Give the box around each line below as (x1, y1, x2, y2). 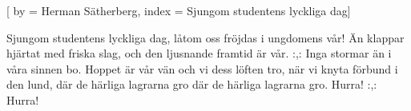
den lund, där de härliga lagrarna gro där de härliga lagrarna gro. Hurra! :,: (6, 76, 377, 93)
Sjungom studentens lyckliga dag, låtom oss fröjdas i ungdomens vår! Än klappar (6, 29, 405, 46)
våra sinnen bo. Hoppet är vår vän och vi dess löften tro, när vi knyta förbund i (6, 60, 398, 77)
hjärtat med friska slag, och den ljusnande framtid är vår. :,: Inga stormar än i (6, 45, 392, 61)
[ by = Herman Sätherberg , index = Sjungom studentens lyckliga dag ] (6, 2, 351, 18)
